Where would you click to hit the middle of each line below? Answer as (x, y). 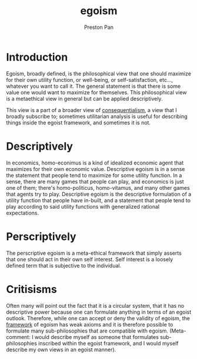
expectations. (23, 213)
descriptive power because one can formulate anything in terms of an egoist (99, 312)
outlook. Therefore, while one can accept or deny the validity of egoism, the (98, 318)
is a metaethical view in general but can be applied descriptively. (84, 98)
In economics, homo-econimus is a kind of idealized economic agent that (95, 163)
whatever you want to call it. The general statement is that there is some (94, 86)
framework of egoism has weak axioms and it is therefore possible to (90, 324)
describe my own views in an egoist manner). (61, 350)
